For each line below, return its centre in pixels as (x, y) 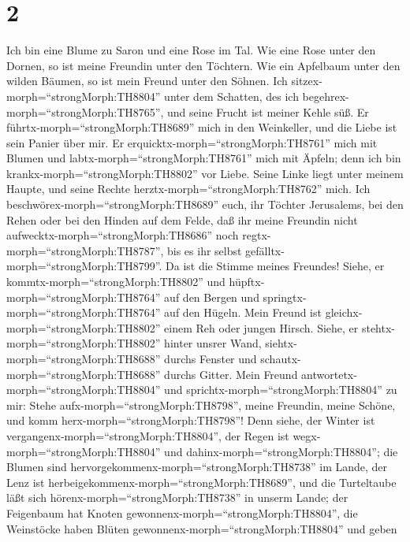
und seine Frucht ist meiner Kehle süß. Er (268, 111)
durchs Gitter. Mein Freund (231, 374)
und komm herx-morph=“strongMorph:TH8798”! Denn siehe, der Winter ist (191, 420)
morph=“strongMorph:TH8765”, (85, 111)
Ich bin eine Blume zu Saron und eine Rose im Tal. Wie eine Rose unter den (191, 50)
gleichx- (344, 312)
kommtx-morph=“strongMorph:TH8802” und (116, 282)
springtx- (285, 297)
